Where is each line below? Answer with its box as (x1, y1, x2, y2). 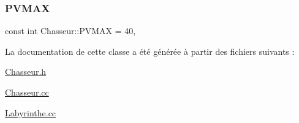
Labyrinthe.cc (5, 106, 56, 119)
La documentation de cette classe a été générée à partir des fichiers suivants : (5, 44, 295, 57)
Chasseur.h (5, 65, 47, 78)
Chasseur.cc (5, 86, 49, 98)
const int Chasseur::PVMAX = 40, (5, 24, 136, 37)
